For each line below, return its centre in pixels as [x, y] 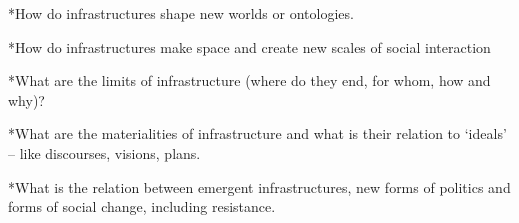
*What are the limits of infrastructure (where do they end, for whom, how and [249, 80]
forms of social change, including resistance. [142, 206]
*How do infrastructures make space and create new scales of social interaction [249, 46]
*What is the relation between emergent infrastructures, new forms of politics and [259, 186]
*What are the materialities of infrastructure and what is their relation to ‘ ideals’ [257, 133]
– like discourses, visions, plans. [104, 152]
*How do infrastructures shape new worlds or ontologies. [181, 13]
